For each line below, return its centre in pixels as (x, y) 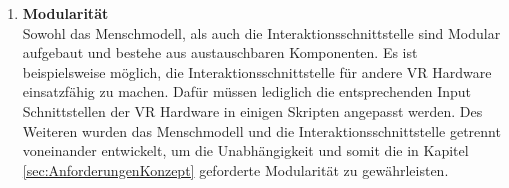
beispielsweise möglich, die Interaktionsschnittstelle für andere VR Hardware (257, 71)
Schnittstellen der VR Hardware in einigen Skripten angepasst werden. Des (252, 110)
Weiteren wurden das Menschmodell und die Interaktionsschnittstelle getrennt (261, 130)
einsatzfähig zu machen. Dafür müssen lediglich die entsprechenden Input (246, 91)
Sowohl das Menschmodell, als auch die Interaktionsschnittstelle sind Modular (261, 32)
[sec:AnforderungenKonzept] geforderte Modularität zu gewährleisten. (235, 169)
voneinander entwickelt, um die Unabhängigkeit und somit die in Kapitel (245, 150)
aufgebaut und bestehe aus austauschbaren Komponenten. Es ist (220, 52)
